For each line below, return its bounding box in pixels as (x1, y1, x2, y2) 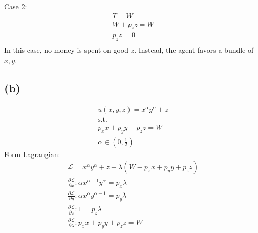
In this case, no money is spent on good (4, 45, 128, 55)
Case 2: (4, 1, 27, 11)
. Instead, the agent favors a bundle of (134, 45, 254, 55)
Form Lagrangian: (4, 148, 60, 159)
